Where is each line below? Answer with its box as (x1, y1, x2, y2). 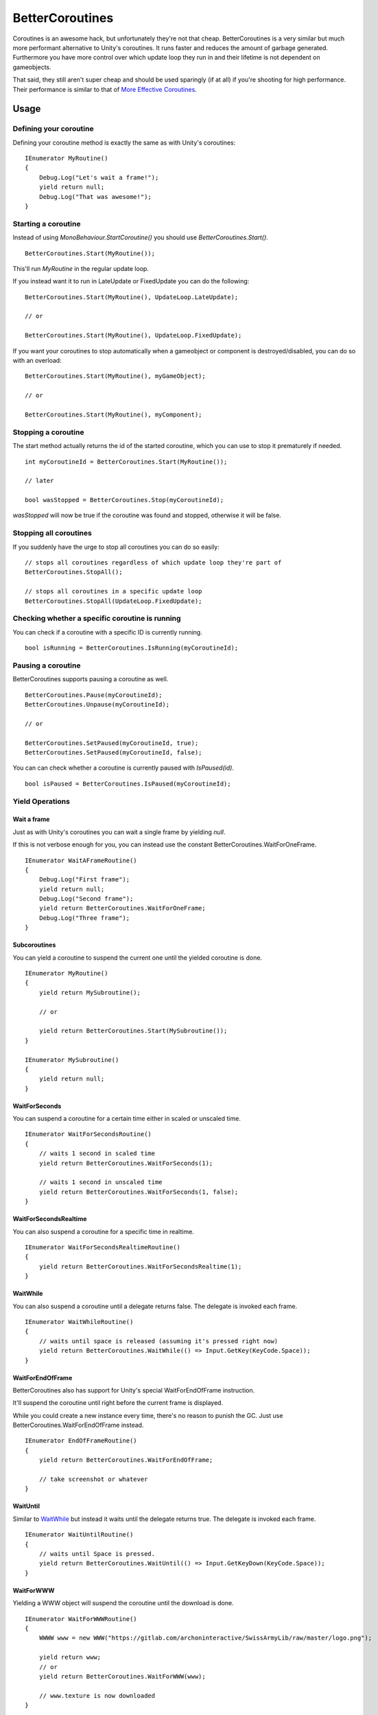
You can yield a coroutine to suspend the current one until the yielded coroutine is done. (12, 954, 263, 962)
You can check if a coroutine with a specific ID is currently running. (12, 628, 202, 636)
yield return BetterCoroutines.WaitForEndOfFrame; (38, 1456, 213, 1464)
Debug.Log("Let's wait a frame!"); (38, 174, 159, 181)
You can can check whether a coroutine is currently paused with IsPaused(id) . (12, 764, 235, 772)
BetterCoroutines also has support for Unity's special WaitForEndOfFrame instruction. (12, 1386, 255, 1394)
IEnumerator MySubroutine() (25, 1056, 119, 1063)
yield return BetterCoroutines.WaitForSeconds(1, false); (38, 1187, 239, 1196)
